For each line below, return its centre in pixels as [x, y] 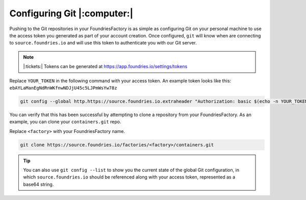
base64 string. [39, 184]
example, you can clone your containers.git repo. [65, 122]
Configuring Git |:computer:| [71, 13]
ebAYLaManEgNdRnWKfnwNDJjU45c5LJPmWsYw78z [63, 88]
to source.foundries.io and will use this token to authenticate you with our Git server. [103, 43]
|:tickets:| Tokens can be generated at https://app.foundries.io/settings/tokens [105, 66]
